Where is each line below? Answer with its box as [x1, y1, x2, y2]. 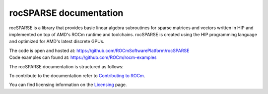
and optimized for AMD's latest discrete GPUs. [9, 39, 104, 45]
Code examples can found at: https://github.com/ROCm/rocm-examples [9, 54, 157, 60]
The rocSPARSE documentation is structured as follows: [9, 63, 124, 69]
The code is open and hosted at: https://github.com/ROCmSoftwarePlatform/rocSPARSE [9, 47, 190, 53]
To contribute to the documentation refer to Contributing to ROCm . [9, 72, 145, 79]
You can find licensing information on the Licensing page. [9, 82, 127, 88]
